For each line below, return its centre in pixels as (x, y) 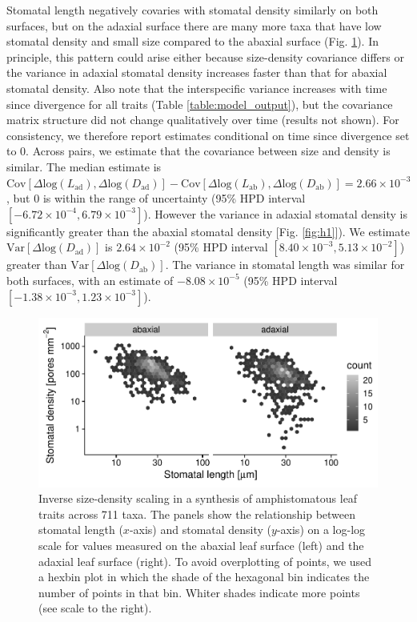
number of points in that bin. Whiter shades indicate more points (199, 592)
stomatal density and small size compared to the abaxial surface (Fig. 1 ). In (192, 41)
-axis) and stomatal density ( (200, 530)
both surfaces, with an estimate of (90, 280)
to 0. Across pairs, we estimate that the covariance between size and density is (198, 151)
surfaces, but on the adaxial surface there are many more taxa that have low (194, 25)
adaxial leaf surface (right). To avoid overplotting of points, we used (205, 561)
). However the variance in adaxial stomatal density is (276, 213)
